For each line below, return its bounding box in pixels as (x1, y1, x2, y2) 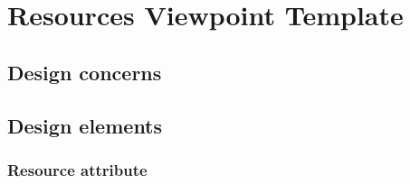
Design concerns (7, 58, 162, 86)
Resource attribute (7, 158, 148, 180)
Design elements (7, 111, 163, 139)
